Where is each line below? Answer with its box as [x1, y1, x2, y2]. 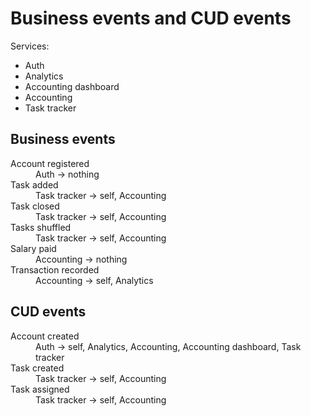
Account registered [10, 157, 90, 169]
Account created [10, 330, 80, 342]
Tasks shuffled [10, 221, 72, 233]
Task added [10, 178, 59, 191]
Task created [10, 362, 65, 374]
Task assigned [10, 383, 70, 395]
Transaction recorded [10, 263, 100, 276]
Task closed [10, 200, 60, 212]
